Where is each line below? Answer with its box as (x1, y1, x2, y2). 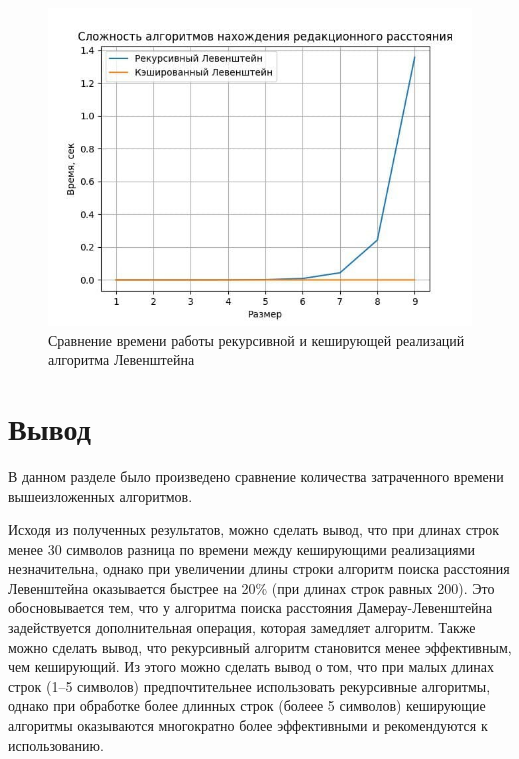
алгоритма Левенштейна (48, 349, 195, 370)
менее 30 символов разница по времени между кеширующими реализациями (8, 538, 476, 559)
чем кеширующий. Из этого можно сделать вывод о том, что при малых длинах (8, 656, 494, 677)
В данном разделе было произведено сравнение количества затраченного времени (8, 465, 504, 486)
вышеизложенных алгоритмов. (8, 485, 193, 506)
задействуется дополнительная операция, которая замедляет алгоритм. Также (8, 617, 476, 638)
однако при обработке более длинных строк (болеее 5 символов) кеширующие (8, 695, 486, 716)
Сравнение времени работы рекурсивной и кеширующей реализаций (48, 329, 465, 350)
